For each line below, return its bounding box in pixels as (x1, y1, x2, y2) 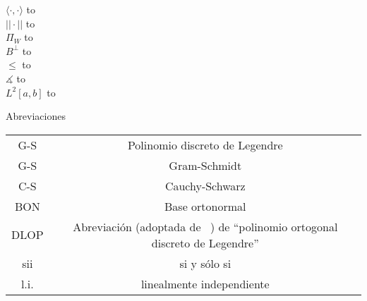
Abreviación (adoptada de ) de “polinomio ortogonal (73, 218, 338, 235)
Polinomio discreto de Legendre (127, 136, 283, 153)
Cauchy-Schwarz (164, 177, 246, 194)
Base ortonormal (164, 197, 246, 214)
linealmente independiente (140, 275, 270, 292)
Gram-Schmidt (169, 156, 242, 173)
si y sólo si (179, 254, 231, 271)
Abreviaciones (6, 109, 66, 123)
